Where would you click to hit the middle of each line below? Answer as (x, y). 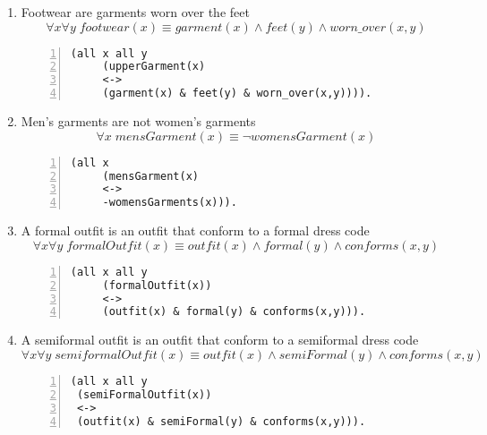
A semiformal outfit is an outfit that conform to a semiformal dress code (220, 340)
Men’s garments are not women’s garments (138, 121)
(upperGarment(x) (154, 67)
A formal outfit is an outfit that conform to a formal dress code (195, 230)
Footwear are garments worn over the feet (135, 12)
